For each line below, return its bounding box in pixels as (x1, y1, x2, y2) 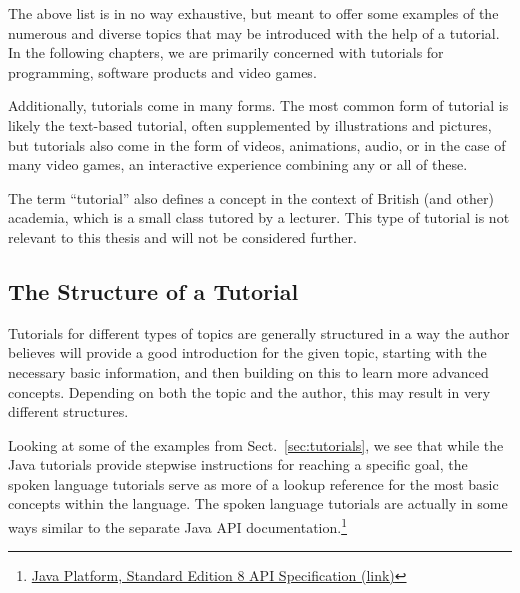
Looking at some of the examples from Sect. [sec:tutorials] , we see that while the (8, 434, 504, 455)
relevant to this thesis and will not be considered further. (8, 226, 357, 247)
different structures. (8, 401, 129, 422)
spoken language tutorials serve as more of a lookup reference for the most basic (8, 473, 499, 494)
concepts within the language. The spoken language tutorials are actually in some (8, 493, 508, 514)
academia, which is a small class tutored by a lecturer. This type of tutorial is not (8, 207, 510, 228)
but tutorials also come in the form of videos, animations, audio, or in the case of (8, 134, 506, 155)
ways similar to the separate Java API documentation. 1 (8, 514, 348, 537)
